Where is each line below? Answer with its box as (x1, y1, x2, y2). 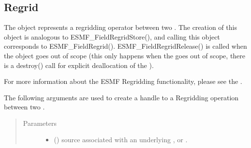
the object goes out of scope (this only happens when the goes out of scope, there (4, 50, 246, 60)
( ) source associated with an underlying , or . (54, 134, 188, 144)
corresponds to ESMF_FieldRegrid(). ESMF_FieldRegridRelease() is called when (4, 41, 247, 51)
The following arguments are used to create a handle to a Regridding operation (4, 92, 239, 102)
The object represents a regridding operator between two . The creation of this (4, 22, 237, 32)
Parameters (23, 118, 57, 128)
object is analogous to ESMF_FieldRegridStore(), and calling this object (4, 31, 220, 41)
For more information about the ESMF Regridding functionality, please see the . (4, 76, 242, 86)
